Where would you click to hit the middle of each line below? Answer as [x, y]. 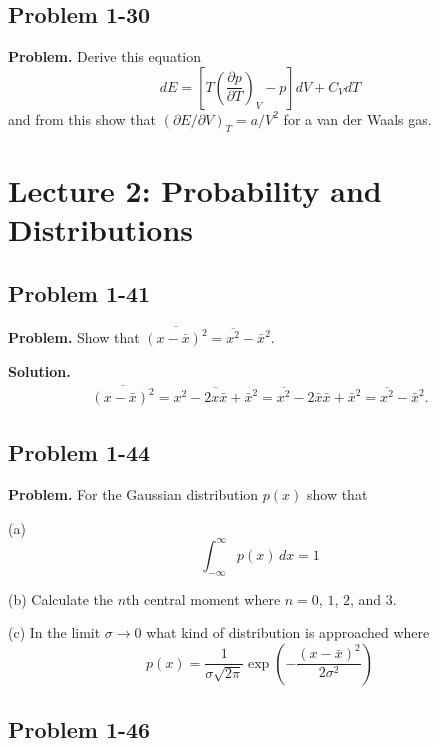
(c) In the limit [54, 632]
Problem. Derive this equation [105, 56]
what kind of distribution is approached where [288, 632]
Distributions [100, 228]
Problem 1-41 [79, 292]
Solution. [39, 370]
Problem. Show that [74, 337]
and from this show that [82, 118]
